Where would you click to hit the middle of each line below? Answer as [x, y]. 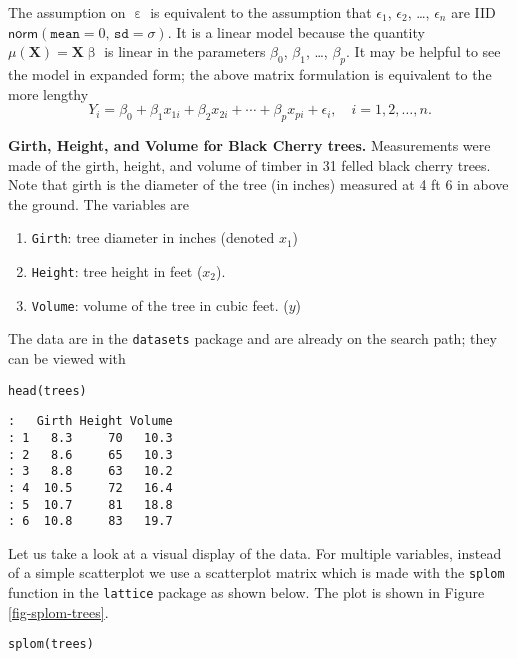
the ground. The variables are [99, 203]
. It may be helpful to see [423, 51]
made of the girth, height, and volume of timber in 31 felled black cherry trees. [249, 164]
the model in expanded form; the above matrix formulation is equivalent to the [250, 73]
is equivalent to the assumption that [261, 12]
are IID [473, 12]
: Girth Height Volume [90, 421]
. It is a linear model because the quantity [296, 31]
